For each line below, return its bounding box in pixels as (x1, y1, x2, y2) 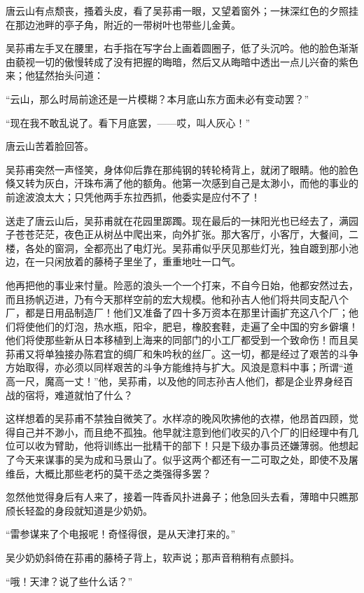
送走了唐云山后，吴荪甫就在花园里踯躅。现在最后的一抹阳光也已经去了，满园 (6, 213, 358, 228)
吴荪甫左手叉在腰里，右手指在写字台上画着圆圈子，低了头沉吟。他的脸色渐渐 (6, 41, 358, 55)
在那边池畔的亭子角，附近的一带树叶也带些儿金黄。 (6, 17, 241, 32)
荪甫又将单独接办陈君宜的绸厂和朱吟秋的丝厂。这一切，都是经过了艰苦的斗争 (6, 346, 358, 361)
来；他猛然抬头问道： (6, 68, 104, 83)
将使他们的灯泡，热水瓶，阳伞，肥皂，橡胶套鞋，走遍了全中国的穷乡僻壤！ (15, 319, 358, 333)
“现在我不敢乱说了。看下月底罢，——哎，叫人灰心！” (6, 115, 251, 130)
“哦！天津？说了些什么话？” (6, 573, 133, 588)
